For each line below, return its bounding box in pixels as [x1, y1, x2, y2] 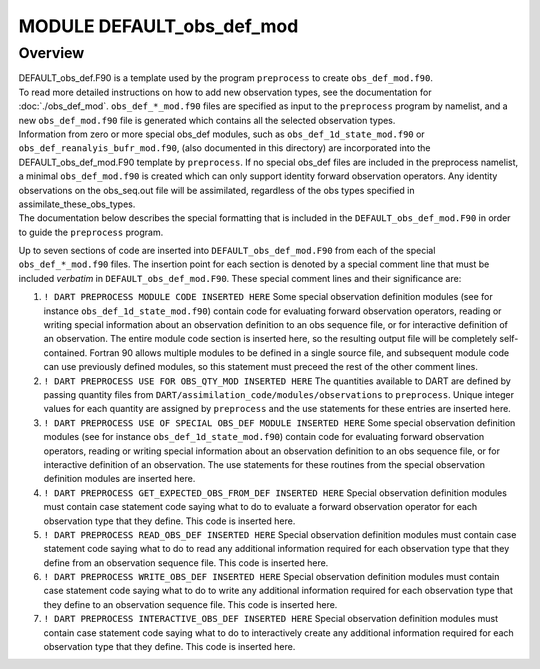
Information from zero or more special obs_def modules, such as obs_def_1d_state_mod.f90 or [18, 128, 425, 140]
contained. [43, 346, 88, 359]
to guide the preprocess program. [18, 226, 164, 238]
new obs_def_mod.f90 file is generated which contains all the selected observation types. [18, 114, 396, 126]
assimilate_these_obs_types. [18, 198, 136, 210]
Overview [18, 44, 85, 62]
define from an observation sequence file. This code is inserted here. [43, 556, 329, 569]
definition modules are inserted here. [43, 473, 196, 485]
